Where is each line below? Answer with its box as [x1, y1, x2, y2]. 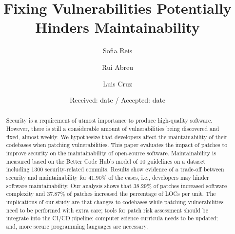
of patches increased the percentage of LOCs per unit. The [67, 190, 216, 198]
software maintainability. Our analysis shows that [6, 181, 132, 190]
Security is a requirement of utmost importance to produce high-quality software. [6, 116, 213, 125]
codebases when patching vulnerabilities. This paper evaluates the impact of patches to [6, 141, 228, 149]
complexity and [6, 190, 45, 198]
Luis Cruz [102, 78, 133, 88]
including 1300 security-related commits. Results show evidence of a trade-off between [6, 165, 224, 173]
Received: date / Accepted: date [69, 95, 166, 105]
